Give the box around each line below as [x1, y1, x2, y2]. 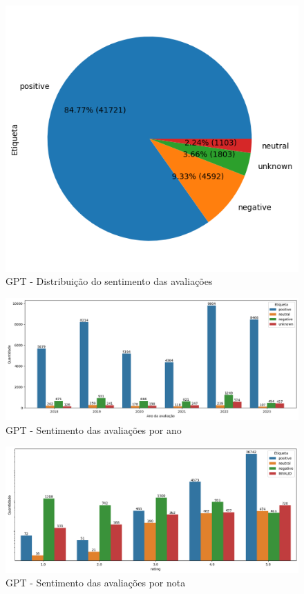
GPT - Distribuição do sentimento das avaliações [6, 274, 213, 288]
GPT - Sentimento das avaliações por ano [6, 422, 182, 437]
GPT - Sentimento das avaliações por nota [6, 575, 186, 590]
